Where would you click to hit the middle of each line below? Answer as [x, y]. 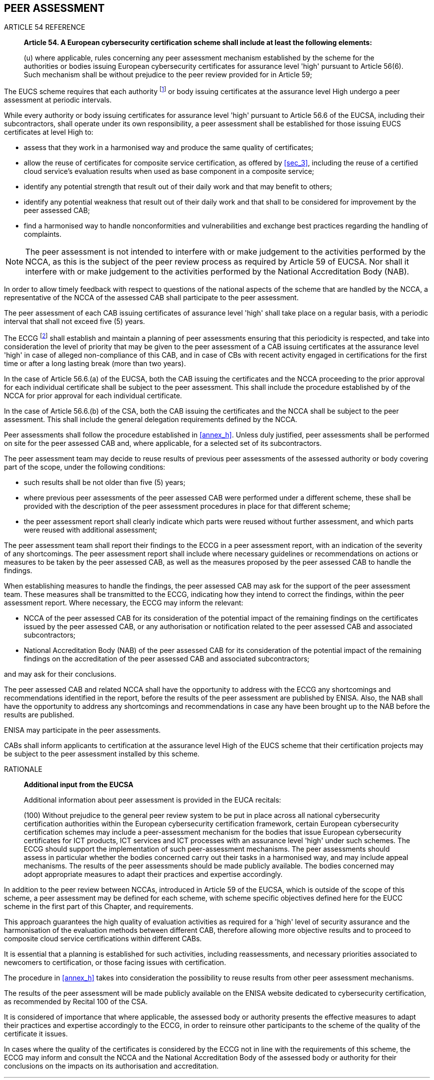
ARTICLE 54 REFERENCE [45, 27]
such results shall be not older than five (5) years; [105, 482]
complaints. [43, 234]
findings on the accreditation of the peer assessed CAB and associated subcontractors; [167, 658]
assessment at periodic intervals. [58, 100]
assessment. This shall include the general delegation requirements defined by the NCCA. [151, 419]
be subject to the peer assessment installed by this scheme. [102, 754]
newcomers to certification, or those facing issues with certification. [115, 962]
